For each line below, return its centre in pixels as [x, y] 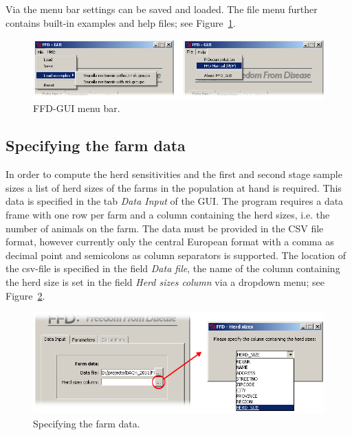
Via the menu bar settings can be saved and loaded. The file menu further [162, 9]
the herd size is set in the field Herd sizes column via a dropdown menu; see [165, 281]
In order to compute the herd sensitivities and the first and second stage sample [174, 174]
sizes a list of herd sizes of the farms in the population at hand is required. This [174, 187]
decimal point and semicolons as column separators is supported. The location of [176, 255]
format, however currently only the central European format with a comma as [170, 242]
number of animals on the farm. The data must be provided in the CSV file [165, 228]
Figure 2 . [25, 295]
